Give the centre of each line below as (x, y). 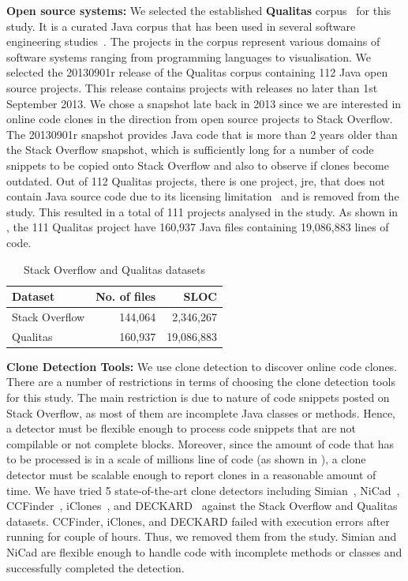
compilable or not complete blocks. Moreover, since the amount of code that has (200, 443)
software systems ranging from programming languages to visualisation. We (189, 56)
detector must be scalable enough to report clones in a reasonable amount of (191, 475)
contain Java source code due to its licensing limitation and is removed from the (203, 196)
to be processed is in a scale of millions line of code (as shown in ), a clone (186, 459)
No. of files (126, 296)
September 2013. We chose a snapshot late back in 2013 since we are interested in (204, 103)
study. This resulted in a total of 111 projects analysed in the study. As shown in (202, 211)
